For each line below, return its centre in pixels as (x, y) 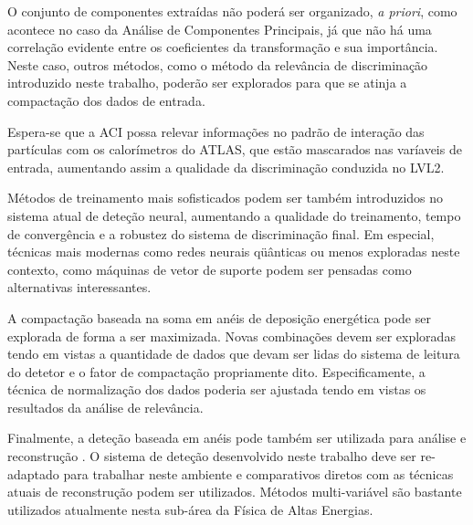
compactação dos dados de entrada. (106, 100)
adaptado (33, 473)
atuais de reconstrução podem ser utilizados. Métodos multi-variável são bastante (235, 492)
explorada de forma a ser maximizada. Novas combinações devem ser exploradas (231, 336)
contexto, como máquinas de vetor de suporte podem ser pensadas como (210, 269)
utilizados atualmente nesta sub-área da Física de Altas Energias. (190, 509)
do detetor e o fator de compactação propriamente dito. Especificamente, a (216, 371)
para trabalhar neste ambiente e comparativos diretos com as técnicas (258, 473)
